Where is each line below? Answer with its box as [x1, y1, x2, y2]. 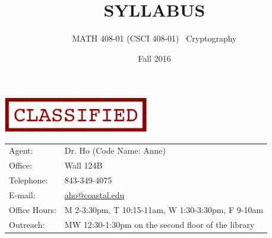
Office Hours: [9, 203, 56, 215]
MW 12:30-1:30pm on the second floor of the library [64, 218, 255, 230]
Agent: [9, 144, 33, 157]
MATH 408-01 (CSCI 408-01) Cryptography [72, 32, 237, 45]
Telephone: [9, 173, 48, 186]
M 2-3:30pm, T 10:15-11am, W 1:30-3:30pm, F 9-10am [64, 203, 264, 215]
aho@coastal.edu [64, 188, 125, 201]
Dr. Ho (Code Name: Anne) [64, 144, 166, 157]
